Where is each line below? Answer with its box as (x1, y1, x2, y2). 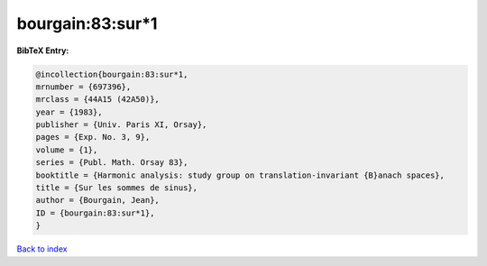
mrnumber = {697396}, (35, 81, 132, 92)
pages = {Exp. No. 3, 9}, (35, 132, 151, 142)
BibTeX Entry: (16, 45, 69, 56)
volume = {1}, (35, 144, 98, 155)
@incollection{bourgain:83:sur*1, (35, 69, 188, 79)
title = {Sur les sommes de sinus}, (35, 183, 198, 193)
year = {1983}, (35, 106, 103, 117)
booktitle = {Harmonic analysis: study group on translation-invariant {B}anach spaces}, (35, 170, 446, 180)
